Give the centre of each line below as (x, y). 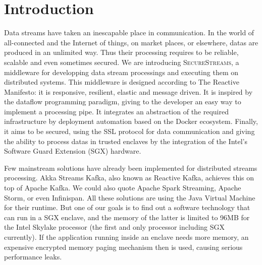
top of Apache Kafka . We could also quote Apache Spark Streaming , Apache (123, 188)
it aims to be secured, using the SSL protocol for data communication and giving (129, 131)
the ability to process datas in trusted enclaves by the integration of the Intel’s (126, 141)
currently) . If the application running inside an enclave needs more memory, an (126, 237)
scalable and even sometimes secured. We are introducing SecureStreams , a (122, 62)
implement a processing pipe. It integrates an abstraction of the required (117, 111)
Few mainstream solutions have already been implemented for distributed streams (131, 168)
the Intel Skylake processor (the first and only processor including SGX (115, 227)
